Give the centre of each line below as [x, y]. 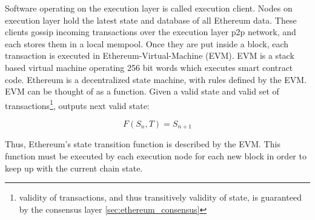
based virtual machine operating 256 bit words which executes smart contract [149, 67]
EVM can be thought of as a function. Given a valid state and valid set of [142, 91]
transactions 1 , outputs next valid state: [77, 104]
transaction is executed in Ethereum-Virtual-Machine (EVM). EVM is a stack [150, 55]
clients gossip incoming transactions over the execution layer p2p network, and [151, 32]
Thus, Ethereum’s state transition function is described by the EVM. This [143, 144]
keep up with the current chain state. [74, 168]
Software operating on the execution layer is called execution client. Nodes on [149, 8]
